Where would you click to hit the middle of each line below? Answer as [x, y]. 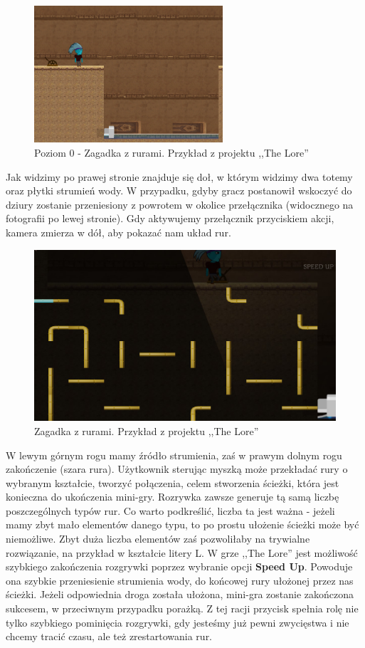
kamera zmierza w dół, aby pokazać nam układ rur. [118, 232]
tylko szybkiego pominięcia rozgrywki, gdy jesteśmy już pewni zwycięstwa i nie [178, 622]
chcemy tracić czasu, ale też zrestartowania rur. [109, 636]
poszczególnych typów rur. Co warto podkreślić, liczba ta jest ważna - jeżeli [170, 510]
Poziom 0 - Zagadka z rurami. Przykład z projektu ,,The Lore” [171, 153]
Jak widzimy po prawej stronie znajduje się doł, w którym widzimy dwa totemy [179, 176]
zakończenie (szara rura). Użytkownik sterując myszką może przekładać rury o [177, 469]
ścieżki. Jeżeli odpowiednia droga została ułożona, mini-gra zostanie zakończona [180, 594]
